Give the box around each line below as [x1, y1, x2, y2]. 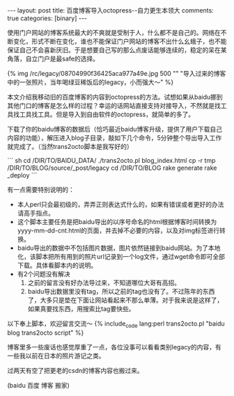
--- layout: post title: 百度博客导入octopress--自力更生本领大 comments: [7, 6, 214, 15]
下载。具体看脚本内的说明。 [17, 261, 97, 269]
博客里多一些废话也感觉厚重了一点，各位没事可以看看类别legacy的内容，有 [7, 342, 221, 351]
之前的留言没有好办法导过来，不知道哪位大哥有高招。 [27, 278, 181, 287]
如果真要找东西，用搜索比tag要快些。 [27, 305, 135, 312]
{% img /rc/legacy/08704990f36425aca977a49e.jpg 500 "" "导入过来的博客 [7, 70, 226, 77]
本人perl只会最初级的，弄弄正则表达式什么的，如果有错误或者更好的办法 [17, 200, 224, 208]
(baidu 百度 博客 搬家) [7, 381, 70, 389]
